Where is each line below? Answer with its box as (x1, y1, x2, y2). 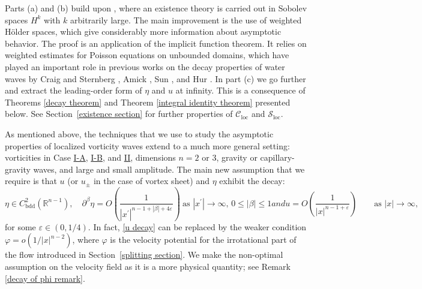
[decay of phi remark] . (5, 272, 85, 284)
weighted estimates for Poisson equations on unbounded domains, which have (5, 49, 289, 61)
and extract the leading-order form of (5, 84, 142, 97)
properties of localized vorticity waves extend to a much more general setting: (5, 139, 290, 152)
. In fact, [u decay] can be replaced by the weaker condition (88, 220, 307, 233)
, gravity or (216, 151, 258, 164)
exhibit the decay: (219, 174, 285, 187)
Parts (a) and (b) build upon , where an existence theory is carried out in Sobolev (5, 2, 307, 14)
